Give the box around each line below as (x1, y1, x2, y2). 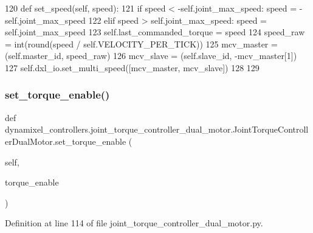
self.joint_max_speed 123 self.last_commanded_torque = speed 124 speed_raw (5, 26, 305, 38)
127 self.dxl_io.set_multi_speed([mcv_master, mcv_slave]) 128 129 (5, 61, 260, 74)
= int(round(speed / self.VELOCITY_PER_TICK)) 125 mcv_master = (5, 37, 278, 50)
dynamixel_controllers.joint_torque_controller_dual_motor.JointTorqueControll (5, 123, 309, 136)
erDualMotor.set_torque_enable (5, 134, 126, 147)
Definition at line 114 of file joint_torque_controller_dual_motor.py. (5, 217, 263, 229)
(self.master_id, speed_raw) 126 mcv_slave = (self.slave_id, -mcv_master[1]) (5, 49, 297, 62)
